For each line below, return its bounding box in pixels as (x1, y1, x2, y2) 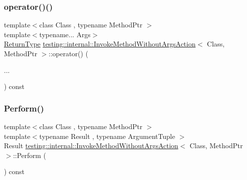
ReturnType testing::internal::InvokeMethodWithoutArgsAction (4, 39, 196, 49)
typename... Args (39, 29, 91, 39)
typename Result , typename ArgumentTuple (39, 131, 175, 141)
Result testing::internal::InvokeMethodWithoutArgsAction (4, 140, 178, 151)
